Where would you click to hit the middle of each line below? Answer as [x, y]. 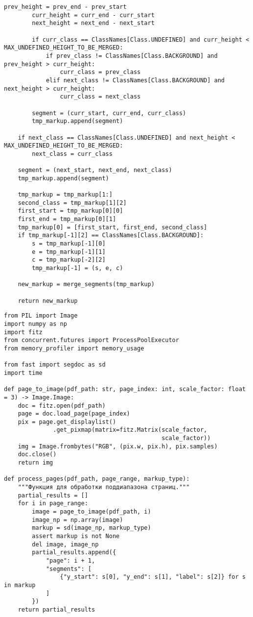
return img [35, 463]
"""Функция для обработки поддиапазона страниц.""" [104, 487]
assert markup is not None [76, 536]
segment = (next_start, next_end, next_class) [95, 170]
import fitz [23, 332]
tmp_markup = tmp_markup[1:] [65, 195]
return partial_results [57, 609]
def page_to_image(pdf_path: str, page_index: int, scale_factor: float [125, 389]
